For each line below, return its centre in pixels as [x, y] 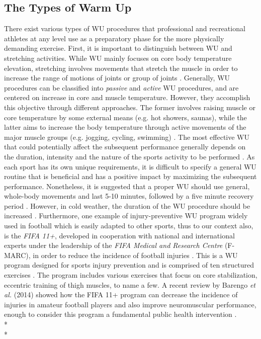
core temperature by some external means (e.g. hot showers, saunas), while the [125, 117]
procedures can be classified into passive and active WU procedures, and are [121, 87]
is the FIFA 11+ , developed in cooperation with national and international [119, 235]
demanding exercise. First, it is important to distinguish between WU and [118, 48]
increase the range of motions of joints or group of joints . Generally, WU [117, 78]
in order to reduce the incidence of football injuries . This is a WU [135, 255]
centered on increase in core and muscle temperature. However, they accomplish [127, 97]
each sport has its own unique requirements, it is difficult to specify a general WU [130, 166]
